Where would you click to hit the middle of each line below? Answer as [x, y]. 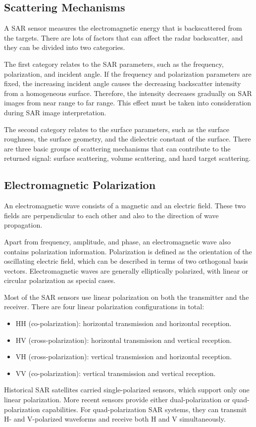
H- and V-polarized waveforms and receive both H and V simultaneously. [115, 419]
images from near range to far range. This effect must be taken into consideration [128, 103]
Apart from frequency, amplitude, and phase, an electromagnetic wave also [117, 241]
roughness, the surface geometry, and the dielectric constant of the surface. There [128, 139]
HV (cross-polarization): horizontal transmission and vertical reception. [124, 340]
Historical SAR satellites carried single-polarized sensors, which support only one [127, 390]
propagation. [23, 225]
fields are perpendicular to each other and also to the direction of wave [111, 215]
